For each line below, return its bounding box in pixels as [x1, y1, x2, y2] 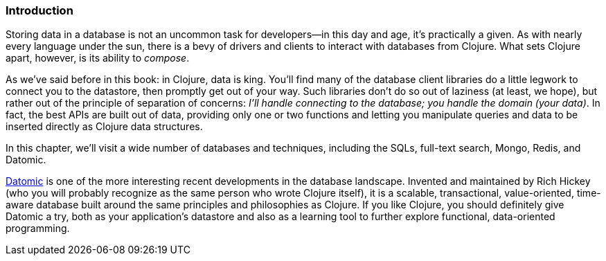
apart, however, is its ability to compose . [6, 52, 190, 64]
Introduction [6, 3, 73, 17]
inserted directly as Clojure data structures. [6, 120, 203, 133]
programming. [6, 222, 70, 235]
